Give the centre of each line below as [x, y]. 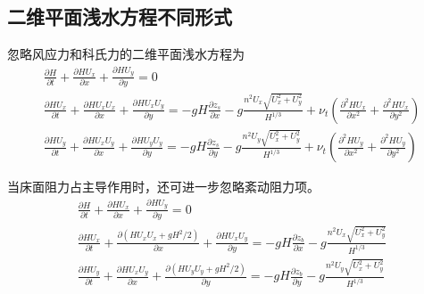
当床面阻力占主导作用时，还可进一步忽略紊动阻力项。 [163, 187]
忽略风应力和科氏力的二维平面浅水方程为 [126, 54]
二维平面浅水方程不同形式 [120, 16]
